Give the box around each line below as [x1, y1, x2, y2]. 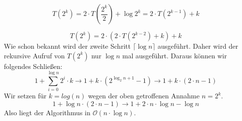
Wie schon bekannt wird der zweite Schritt [4, 41, 131, 51]
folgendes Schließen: [4, 61, 62, 71]
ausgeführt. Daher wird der [157, 41, 238, 51]
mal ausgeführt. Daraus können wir [122, 50, 227, 60]
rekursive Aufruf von [4, 50, 65, 60]
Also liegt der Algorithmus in [4, 107, 91, 117]
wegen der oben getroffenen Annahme [88, 91, 200, 101]
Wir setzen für [4, 91, 47, 101]
